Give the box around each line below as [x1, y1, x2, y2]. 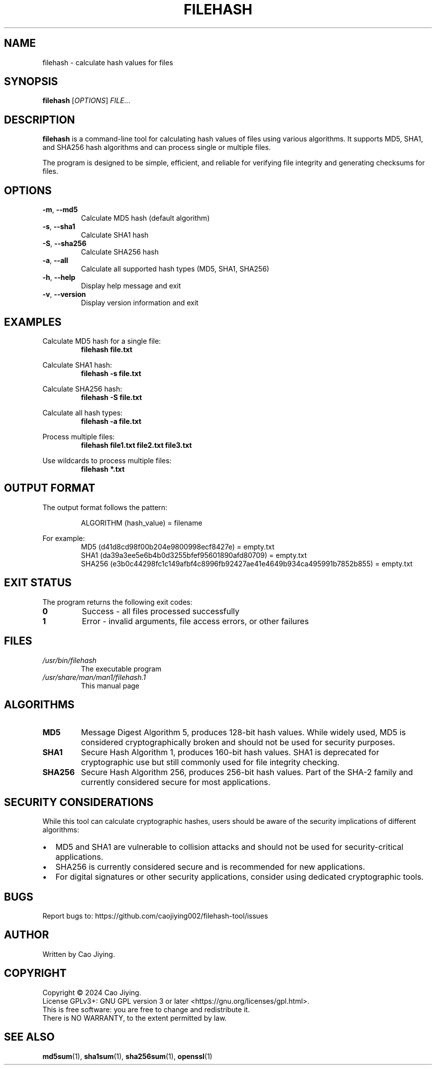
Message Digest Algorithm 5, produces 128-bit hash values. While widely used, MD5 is [81, 727, 406, 738]
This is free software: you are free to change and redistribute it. [42, 1005, 250, 1014]
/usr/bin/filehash [42, 656, 97, 665]
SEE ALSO [4, 1031, 55, 1044]
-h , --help [42, 273, 76, 282]
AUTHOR [4, 929, 49, 941]
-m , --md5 [42, 205, 78, 214]
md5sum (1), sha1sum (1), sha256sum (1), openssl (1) [42, 1052, 213, 1061]
